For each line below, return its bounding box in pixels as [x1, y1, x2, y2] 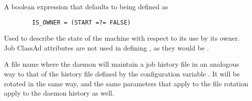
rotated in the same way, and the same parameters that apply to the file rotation [4, 78, 249, 88]
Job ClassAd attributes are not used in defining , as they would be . [4, 42, 209, 52]
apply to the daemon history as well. [4, 88, 114, 98]
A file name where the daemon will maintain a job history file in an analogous [4, 59, 239, 69]
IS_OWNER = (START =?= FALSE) [32, 19, 131, 26]
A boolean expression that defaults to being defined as [4, 1, 168, 11]
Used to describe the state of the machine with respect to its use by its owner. [4, 33, 240, 43]
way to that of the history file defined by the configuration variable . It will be [4, 69, 240, 79]
